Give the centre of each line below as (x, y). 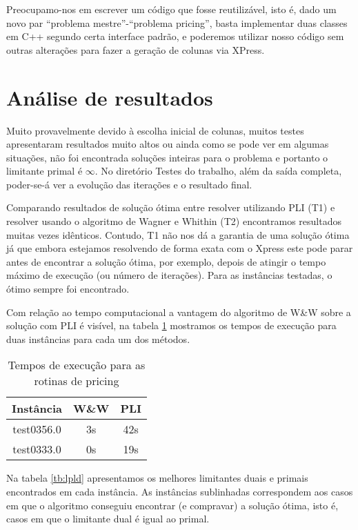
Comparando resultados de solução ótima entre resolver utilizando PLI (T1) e (171, 207)
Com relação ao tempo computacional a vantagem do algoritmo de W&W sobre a (179, 312)
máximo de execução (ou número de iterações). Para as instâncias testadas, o (169, 275)
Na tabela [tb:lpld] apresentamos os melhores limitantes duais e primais (157, 478)
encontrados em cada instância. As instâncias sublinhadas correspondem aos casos (180, 491)
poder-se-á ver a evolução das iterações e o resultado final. (129, 184)
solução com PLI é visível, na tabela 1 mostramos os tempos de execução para (171, 325)
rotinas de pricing (77, 381)
